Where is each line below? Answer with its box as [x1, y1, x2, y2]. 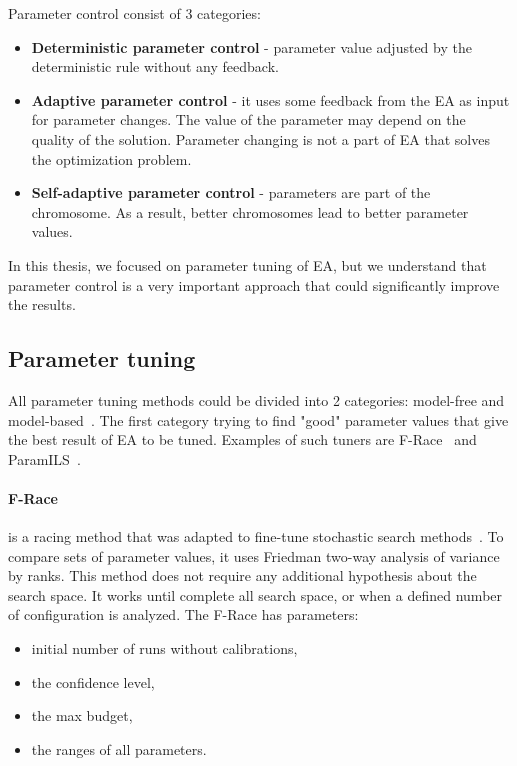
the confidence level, [31, 671, 155, 692]
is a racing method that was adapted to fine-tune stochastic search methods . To [8, 526, 504, 547]
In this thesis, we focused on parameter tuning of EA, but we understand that [8, 254, 487, 275]
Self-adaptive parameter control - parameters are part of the [31, 182, 431, 203]
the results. [8, 294, 76, 315]
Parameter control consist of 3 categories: [8, 3, 261, 23]
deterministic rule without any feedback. [31, 56, 279, 77]
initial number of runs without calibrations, [31, 638, 298, 659]
